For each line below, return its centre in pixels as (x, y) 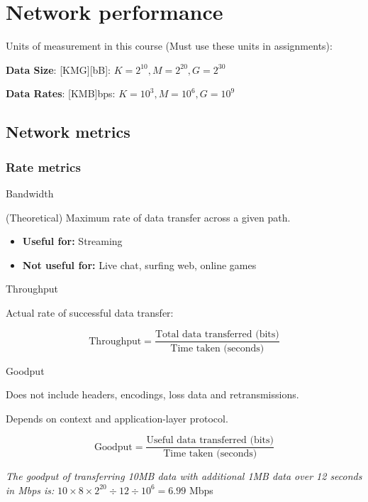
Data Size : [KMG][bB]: (58, 69)
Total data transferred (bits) (217, 335)
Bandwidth (30, 193)
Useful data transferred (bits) (210, 441)
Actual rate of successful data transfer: (90, 312)
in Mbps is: (30, 490)
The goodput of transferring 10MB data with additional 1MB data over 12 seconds (184, 476)
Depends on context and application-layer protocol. (117, 418)
